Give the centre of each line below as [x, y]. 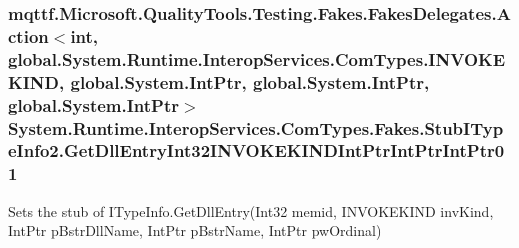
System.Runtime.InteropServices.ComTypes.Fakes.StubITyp [256, 127]
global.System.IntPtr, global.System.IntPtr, [250, 81]
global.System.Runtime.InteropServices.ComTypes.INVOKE [257, 58]
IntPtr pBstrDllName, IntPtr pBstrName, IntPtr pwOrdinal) [195, 230]
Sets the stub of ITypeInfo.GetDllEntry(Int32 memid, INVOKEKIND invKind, [251, 210]
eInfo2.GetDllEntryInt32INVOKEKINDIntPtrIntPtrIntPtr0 [256, 150]
